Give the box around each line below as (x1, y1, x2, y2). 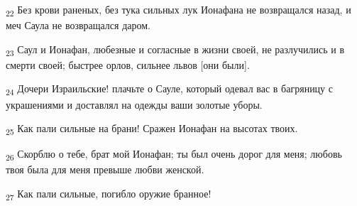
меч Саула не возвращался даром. (6, 18, 150, 33)
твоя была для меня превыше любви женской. (6, 162, 204, 177)
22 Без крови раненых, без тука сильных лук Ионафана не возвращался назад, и (6, 2, 351, 18)
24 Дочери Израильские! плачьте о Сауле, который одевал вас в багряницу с (6, 81, 333, 98)
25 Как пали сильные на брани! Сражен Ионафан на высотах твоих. (6, 121, 298, 137)
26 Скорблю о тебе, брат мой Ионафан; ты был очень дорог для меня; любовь (6, 146, 342, 163)
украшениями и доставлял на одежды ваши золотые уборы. (6, 97, 263, 112)
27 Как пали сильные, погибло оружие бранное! (6, 186, 212, 202)
